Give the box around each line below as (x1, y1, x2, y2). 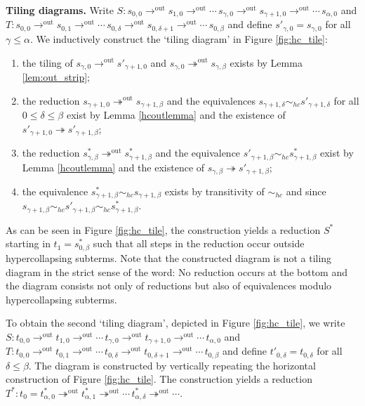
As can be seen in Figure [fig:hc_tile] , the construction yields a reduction (6, 222, 321, 237)
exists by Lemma (230, 55, 303, 70)
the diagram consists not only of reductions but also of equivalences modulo (6, 278, 332, 293)
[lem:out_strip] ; (22, 69, 91, 84)
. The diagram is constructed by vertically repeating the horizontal (28, 358, 316, 372)
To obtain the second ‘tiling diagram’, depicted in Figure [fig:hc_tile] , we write (6, 315, 345, 330)
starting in (6, 236, 51, 251)
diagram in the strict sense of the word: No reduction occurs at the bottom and (6, 264, 347, 279)
